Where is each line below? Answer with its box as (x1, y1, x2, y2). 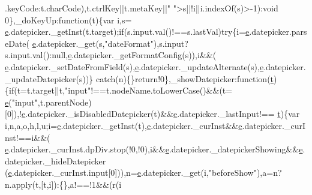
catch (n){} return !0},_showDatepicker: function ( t (95, 72, 274, 85)
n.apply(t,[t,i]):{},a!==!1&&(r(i (5, 178, 122, 190)
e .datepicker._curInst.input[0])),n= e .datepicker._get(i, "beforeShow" (8, 166, 257, 179)
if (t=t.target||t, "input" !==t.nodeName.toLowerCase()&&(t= (9, 84, 233, 97)
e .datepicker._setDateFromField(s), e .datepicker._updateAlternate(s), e (5, 60, 264, 73)
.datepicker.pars (249, 25, 307, 38)
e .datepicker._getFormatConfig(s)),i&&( (68, 49, 217, 61)
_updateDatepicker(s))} (5, 72, 94, 85)
